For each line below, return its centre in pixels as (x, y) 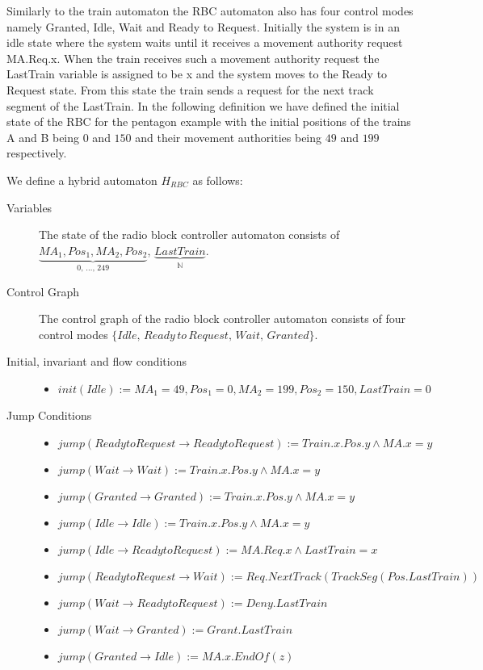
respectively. (37, 153)
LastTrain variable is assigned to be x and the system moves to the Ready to (197, 74)
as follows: (218, 180)
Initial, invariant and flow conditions (97, 361)
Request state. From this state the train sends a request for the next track (190, 89)
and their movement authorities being (229, 137)
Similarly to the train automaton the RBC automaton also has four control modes (210, 10)
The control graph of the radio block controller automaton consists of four (222, 318)
